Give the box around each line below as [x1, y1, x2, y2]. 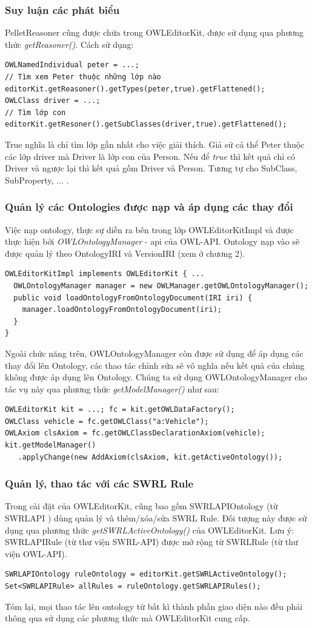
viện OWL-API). [5, 547, 67, 560]
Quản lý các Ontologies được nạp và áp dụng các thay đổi [5, 199, 293, 214]
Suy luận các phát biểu [5, 2, 120, 17]
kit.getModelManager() [5, 441, 96, 450]
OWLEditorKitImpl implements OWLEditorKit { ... [5, 269, 205, 279]
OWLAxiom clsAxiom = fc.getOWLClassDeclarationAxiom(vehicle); [5, 429, 265, 438]
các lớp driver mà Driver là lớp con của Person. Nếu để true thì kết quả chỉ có [5, 150, 295, 162]
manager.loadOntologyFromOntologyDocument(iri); [22, 305, 222, 314]
